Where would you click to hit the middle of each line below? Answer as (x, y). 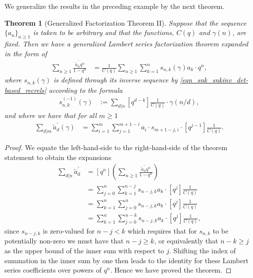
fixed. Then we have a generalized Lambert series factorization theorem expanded (126, 43)
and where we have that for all (51, 115)
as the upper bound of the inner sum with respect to (84, 250)
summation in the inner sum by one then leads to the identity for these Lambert (126, 260)
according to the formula (86, 90)
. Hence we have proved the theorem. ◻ (171, 270)
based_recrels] (25, 90)
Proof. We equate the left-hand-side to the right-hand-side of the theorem (116, 147)
